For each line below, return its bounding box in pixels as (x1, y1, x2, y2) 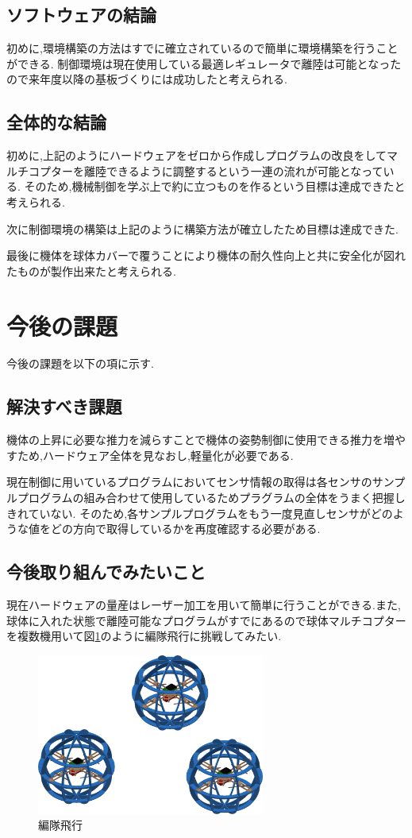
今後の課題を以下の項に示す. (6, 355, 154, 372)
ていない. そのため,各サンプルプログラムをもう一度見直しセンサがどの (28, 504, 393, 521)
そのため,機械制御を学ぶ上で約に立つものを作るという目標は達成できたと (24, 178, 406, 195)
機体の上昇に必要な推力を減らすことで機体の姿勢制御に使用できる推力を (6, 431, 384, 448)
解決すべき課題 (6, 394, 122, 419)
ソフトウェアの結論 (6, 2, 156, 27)
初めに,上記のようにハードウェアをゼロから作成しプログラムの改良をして (6, 147, 387, 164)
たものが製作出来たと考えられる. (6, 262, 176, 279)
